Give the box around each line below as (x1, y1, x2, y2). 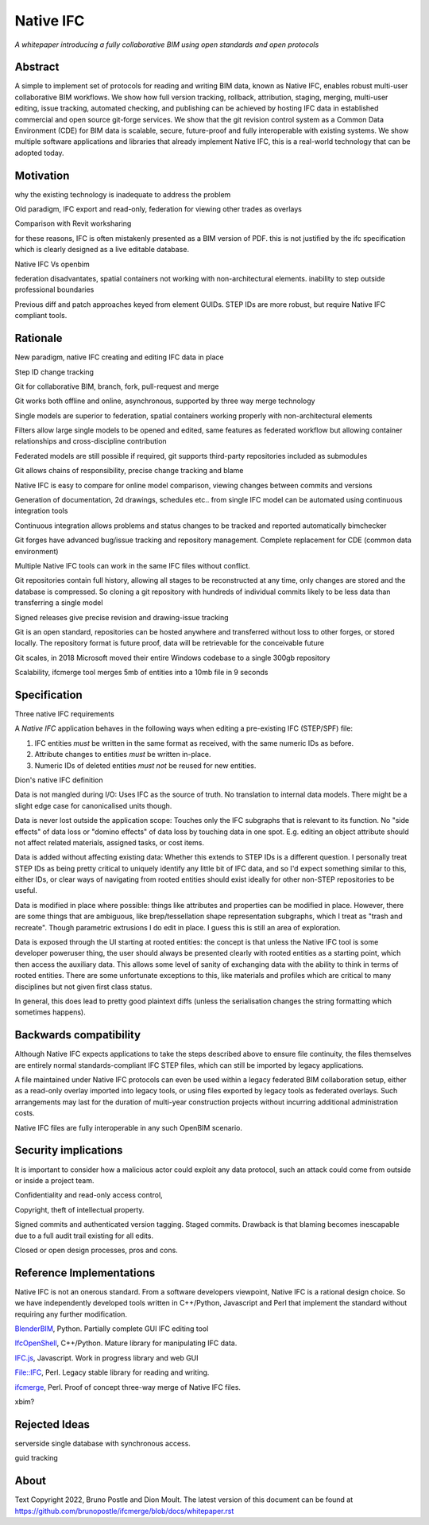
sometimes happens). (14, 1007, 87, 1017)
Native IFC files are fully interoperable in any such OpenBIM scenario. (14, 1123, 242, 1132)
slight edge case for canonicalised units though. (14, 801, 172, 810)
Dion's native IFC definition (14, 775, 103, 785)
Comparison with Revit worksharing (14, 219, 132, 228)
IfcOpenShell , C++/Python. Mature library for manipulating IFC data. (14, 1338, 238, 1348)
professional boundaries (14, 285, 95, 294)
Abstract (14, 60, 60, 74)
